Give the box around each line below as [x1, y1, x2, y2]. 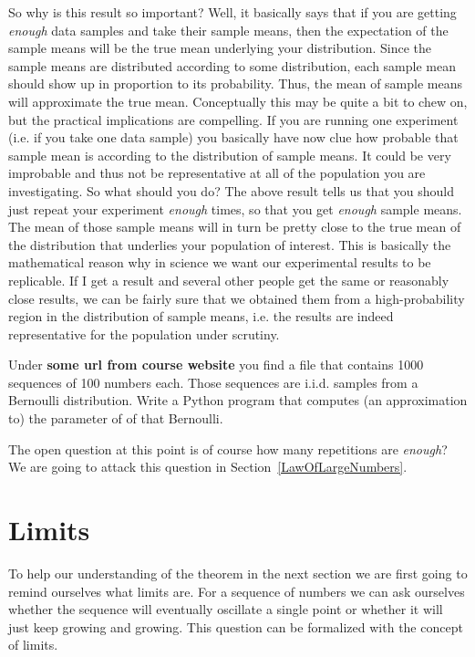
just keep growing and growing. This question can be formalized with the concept [8, 617, 463, 636]
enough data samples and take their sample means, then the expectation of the [8, 20, 449, 39]
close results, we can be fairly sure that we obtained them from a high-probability [8, 288, 465, 308]
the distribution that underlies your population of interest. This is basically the [8, 235, 451, 254]
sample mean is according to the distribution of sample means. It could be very [8, 145, 451, 164]
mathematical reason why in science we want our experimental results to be [8, 253, 431, 272]
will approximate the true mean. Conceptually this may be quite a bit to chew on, [8, 91, 468, 110]
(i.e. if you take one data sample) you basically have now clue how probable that [8, 128, 459, 147]
